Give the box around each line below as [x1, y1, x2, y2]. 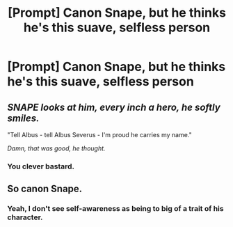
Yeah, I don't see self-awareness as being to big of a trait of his [7, 204, 224, 214]
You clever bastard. [7, 162, 75, 171]
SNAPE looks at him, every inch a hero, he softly [7, 101, 220, 113]
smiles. [7, 112, 40, 124]
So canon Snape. [7, 183, 83, 195]
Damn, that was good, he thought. [7, 144, 106, 152]
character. [7, 212, 43, 222]
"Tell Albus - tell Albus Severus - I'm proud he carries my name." [7, 131, 193, 139]
